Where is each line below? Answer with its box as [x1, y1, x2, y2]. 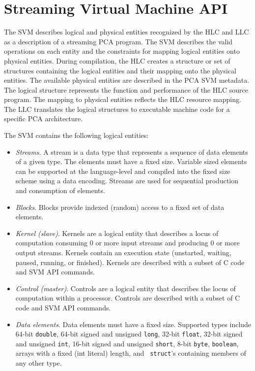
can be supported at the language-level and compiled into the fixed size [15, 166, 230, 176]
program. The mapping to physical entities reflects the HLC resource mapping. [4, 94, 241, 104]
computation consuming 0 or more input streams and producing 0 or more [15, 237, 240, 248]
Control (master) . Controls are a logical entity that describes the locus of [15, 283, 236, 293]
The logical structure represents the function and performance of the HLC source [4, 84, 248, 95]
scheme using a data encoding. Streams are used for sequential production [15, 175, 239, 186]
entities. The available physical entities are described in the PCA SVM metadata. [4, 75, 250, 85]
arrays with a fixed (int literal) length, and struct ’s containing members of [15, 348, 246, 358]
